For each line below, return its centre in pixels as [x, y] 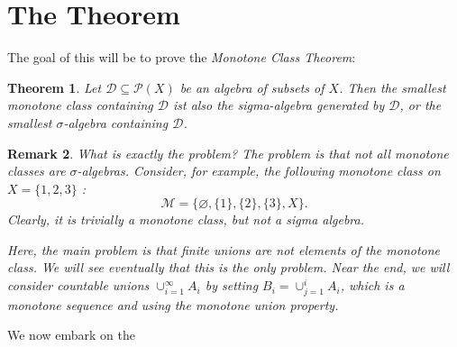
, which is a [372, 285]
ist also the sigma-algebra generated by [279, 105]
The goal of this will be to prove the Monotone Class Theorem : [182, 57]
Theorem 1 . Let [55, 87]
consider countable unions [78, 285]
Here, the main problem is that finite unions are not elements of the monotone [224, 249]
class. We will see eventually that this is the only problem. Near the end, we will [228, 267]
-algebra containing [116, 122]
